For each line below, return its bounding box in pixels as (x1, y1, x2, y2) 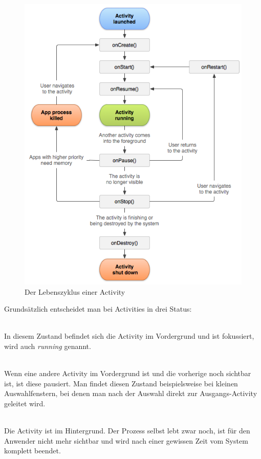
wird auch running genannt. (4, 340, 91, 351)
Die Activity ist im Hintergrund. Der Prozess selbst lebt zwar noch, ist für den (4, 425, 250, 436)
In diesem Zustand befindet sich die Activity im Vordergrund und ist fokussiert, (4, 331, 254, 341)
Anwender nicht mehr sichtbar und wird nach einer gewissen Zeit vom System (4, 435, 248, 446)
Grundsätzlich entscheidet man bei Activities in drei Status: (4, 303, 192, 314)
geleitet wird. (4, 398, 46, 408)
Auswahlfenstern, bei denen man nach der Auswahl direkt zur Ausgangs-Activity (4, 388, 257, 399)
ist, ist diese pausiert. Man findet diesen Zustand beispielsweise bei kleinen (4, 378, 238, 388)
